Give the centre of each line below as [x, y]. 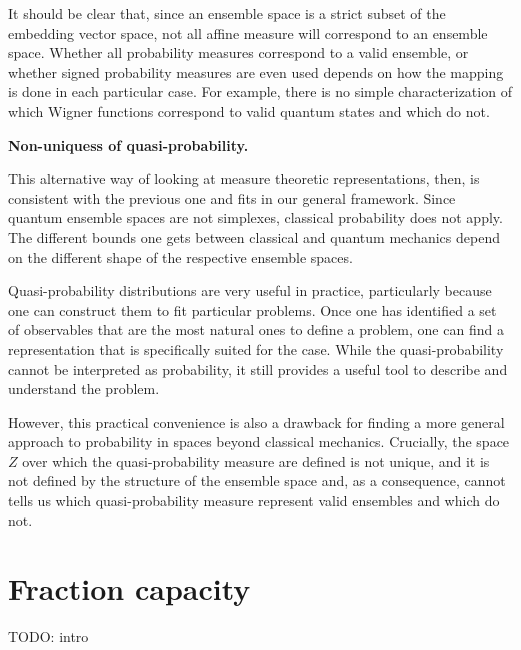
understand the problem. [84, 388]
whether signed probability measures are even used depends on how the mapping [256, 71]
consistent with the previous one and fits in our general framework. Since [232, 197]
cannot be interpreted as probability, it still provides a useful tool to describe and [258, 368]
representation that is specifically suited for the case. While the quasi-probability [256, 348]
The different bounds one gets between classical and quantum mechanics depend [254, 236]
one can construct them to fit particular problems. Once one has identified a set [252, 309]
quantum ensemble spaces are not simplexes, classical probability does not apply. [255, 217]
